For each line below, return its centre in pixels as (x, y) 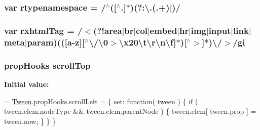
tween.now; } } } (30, 121)
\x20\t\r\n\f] (147, 42)
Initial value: (27, 84)
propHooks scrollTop (47, 65)
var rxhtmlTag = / (43, 30)
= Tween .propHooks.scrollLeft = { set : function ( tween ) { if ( (101, 101)
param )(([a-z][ (56, 42)
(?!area (108, 30)
